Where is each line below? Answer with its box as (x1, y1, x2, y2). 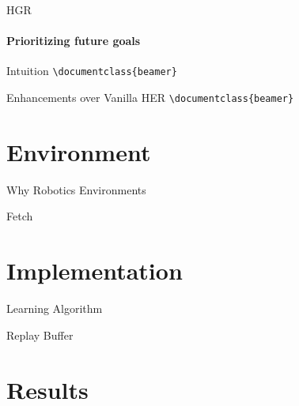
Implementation (6, 254, 183, 287)
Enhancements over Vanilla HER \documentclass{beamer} (6, 89, 294, 106)
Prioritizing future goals (6, 32, 141, 49)
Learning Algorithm (6, 300, 103, 317)
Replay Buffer (6, 326, 74, 343)
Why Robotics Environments (6, 181, 146, 197)
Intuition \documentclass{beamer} (6, 62, 177, 79)
